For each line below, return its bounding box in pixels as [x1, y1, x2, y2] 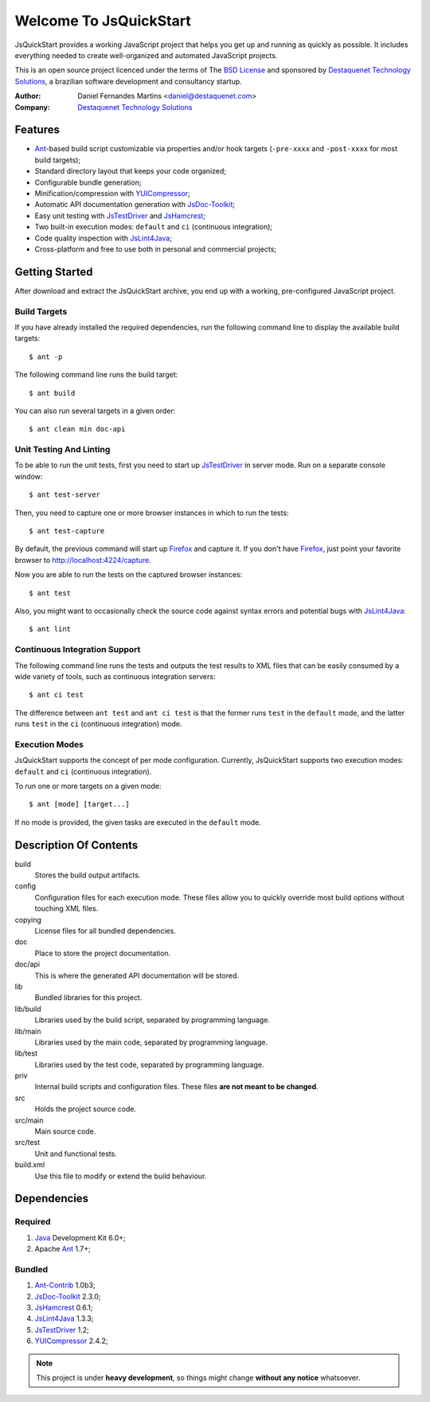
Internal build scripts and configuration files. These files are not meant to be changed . [34, 1082, 319, 1092]
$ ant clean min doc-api [29, 424, 126, 434]
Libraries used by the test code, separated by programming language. [34, 1060, 264, 1069]
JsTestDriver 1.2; [34, 1325, 89, 1334]
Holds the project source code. [34, 1104, 137, 1114]
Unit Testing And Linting [14, 444, 111, 455]
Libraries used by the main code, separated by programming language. [34, 1037, 268, 1047]
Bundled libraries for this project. [34, 993, 143, 1002]
